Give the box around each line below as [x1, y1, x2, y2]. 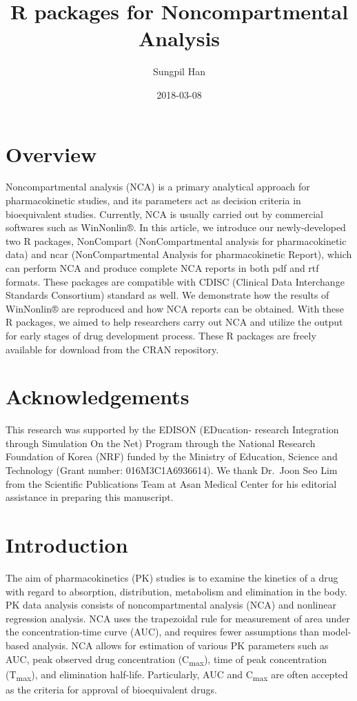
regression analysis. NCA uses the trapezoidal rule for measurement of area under [6, 611, 350, 625]
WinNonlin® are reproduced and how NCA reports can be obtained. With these [6, 301, 345, 315]
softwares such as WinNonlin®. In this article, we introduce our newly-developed [6, 220, 346, 235]
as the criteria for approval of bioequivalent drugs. [6, 682, 217, 696]
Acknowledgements [6, 382, 190, 411]
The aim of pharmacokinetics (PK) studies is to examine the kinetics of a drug [6, 570, 338, 584]
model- [322, 624, 351, 639]
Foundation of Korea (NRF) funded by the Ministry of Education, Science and [6, 449, 338, 464]
